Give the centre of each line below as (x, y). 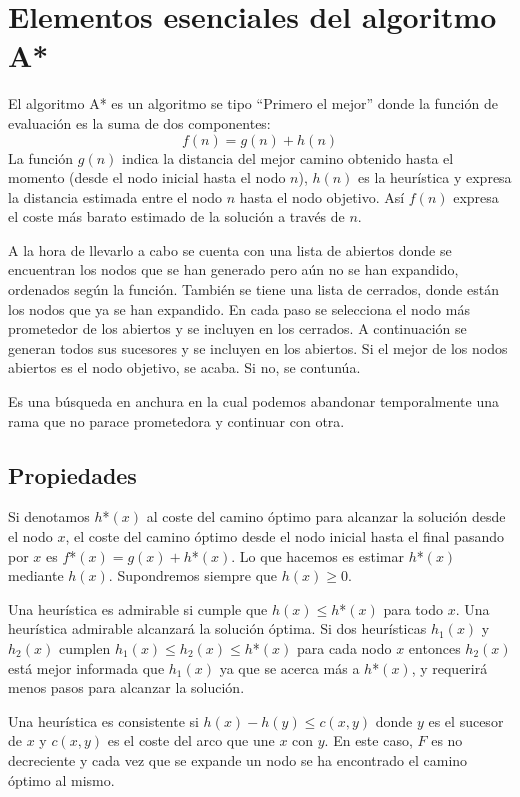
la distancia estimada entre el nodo (115, 196)
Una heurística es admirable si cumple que (138, 608)
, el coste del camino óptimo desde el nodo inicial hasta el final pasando (284, 536)
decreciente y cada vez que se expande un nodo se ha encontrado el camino (238, 759)
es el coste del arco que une (191, 740)
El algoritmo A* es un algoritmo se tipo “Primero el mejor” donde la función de (253, 103)
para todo (413, 608)
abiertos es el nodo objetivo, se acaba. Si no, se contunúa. (184, 367)
